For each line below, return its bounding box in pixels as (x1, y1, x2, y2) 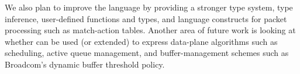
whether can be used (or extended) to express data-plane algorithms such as (5, 35, 278, 47)
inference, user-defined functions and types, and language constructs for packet (5, 12, 287, 24)
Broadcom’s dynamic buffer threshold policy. (5, 58, 165, 70)
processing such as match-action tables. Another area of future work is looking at (5, 24, 296, 36)
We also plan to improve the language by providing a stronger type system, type (5, 1, 293, 13)
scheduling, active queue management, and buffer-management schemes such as (5, 47, 289, 59)
